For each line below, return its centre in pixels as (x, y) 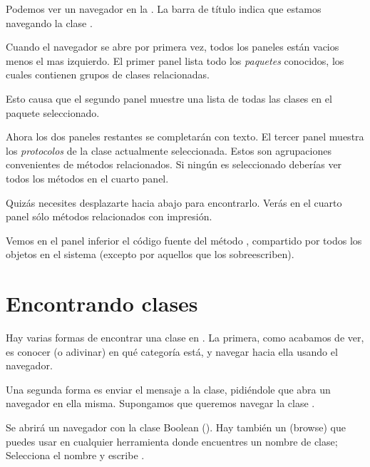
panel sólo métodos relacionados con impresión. (109, 216)
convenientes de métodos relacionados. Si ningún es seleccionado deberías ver (174, 164)
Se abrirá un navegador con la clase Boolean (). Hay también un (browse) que (176, 427)
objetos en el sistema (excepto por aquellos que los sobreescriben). (150, 254)
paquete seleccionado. (53, 112)
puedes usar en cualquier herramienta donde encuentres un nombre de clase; (172, 441)
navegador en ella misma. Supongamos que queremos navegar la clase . (160, 403)
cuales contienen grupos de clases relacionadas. (108, 75)
